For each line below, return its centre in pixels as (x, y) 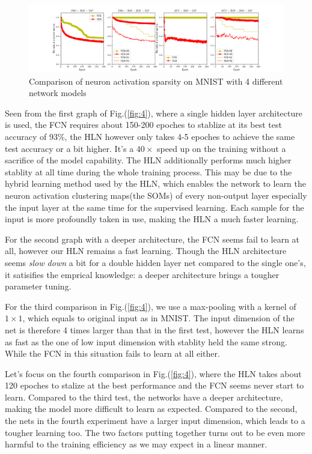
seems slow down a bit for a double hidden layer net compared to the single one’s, (155, 262)
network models (58, 93)
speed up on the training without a (222, 148)
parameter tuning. (38, 286)
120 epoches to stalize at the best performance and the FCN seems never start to (154, 385)
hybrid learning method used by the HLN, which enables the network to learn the (156, 183)
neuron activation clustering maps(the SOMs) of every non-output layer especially (156, 195)
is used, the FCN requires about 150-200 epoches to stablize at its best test (143, 125)
